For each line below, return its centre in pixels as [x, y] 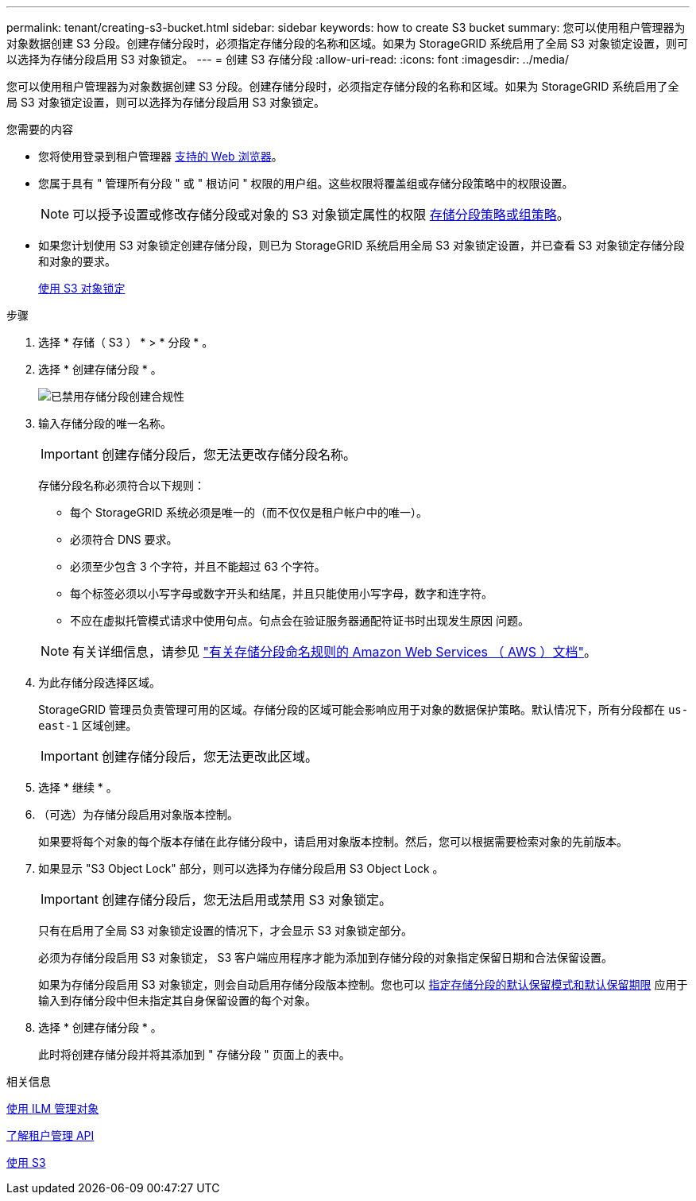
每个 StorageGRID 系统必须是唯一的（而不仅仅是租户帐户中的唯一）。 [249, 512]
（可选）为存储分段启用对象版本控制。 [138, 814]
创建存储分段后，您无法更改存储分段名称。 [228, 455]
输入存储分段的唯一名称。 [105, 423]
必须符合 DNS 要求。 [124, 539]
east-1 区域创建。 [88, 725]
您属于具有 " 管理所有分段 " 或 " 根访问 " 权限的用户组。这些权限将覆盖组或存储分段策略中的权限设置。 [306, 183]
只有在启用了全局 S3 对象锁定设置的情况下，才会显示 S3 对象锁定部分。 [226, 930]
